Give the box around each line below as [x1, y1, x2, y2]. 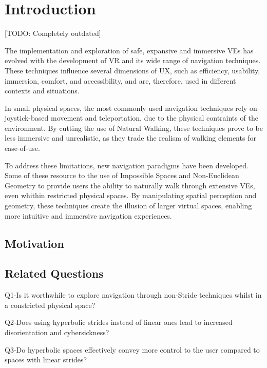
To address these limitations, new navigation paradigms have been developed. [5, 160, 249, 170]
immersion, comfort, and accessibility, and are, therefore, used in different [5, 75, 236, 86]
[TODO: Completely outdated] [5, 28, 101, 38]
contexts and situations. [5, 85, 80, 96]
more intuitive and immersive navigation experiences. [5, 210, 172, 221]
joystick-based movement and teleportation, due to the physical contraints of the [5, 112, 258, 123]
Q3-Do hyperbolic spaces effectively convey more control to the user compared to [5, 344, 260, 355]
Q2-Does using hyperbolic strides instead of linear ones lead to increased [5, 317, 233, 327]
